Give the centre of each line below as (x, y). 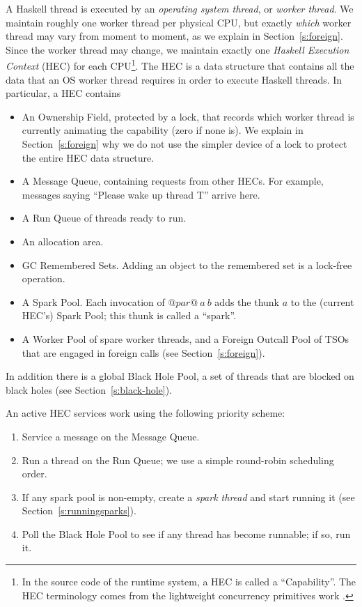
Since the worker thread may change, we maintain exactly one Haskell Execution (178, 49)
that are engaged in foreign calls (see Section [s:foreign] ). (143, 352)
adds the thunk (247, 301)
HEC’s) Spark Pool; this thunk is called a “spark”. (129, 315)
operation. (44, 278)
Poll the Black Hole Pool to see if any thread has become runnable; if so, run (186, 533)
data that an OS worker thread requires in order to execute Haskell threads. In (174, 79)
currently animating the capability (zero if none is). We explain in (163, 130)
